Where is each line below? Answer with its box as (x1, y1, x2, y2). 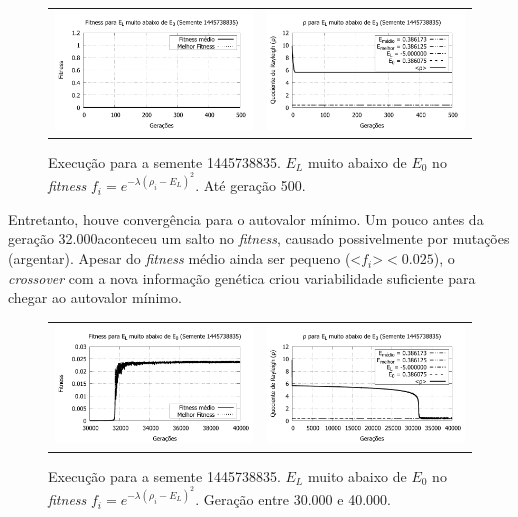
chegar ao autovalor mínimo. (8, 287, 182, 308)
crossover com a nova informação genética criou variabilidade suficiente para (8, 267, 476, 288)
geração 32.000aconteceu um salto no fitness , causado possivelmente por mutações (8, 228, 510, 249)
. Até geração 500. (195, 175, 306, 196)
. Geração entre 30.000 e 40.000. (195, 489, 391, 510)
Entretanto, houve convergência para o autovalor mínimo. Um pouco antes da (8, 208, 484, 229)
